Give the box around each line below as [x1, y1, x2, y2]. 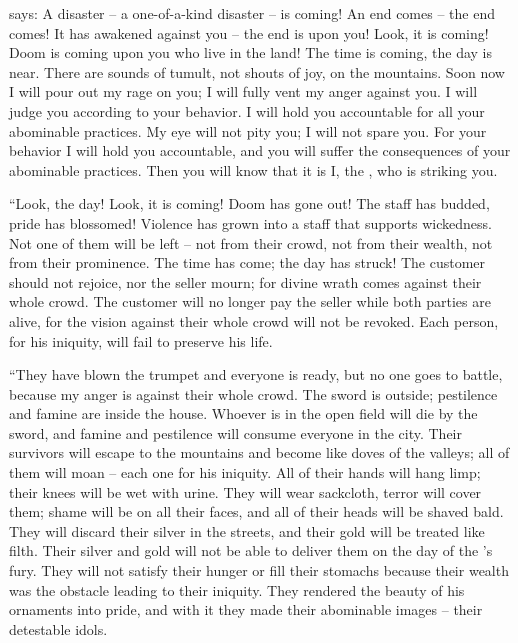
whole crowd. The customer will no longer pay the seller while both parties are [9, 291, 491, 312]
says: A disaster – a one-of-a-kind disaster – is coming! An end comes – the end [9, 3, 495, 23]
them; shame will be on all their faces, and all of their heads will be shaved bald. [9, 501, 504, 522]
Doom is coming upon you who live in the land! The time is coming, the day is [9, 42, 493, 63]
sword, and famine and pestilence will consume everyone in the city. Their [9, 422, 462, 443]
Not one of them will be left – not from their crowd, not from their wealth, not [9, 232, 493, 253]
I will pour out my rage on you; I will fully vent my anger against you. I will [9, 81, 478, 102]
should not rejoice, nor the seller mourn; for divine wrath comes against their [9, 271, 482, 292]
